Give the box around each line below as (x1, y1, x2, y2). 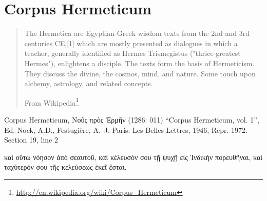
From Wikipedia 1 (24, 95, 79, 108)
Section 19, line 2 (4, 134, 58, 145)
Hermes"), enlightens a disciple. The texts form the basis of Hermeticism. (24, 57, 255, 68)
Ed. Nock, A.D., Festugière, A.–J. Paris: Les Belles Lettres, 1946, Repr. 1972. (4, 124, 247, 135)
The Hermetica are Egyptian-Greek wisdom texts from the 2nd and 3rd (24, 28, 250, 38)
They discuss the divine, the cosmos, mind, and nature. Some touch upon (24, 68, 256, 78)
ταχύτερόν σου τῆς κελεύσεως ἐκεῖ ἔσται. (4, 162, 127, 172)
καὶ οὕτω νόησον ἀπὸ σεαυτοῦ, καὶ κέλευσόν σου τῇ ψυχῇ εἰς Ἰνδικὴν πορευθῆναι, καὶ (4, 151, 263, 162)
